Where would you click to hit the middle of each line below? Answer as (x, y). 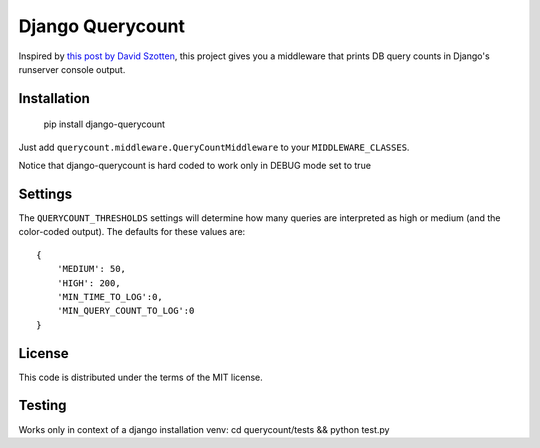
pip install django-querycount (104, 124)
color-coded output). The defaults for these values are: (132, 232)
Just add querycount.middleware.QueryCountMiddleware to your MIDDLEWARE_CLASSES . (214, 147)
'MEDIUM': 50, (91, 269)
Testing (42, 405)
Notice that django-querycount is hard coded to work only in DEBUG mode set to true (195, 166)
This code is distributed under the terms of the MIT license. (141, 377)
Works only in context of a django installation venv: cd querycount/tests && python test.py (204, 429)
